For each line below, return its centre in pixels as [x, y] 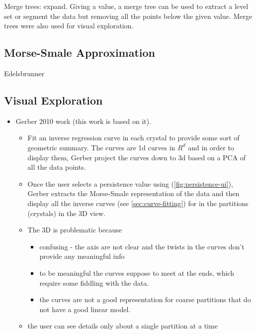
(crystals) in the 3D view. [66, 213]
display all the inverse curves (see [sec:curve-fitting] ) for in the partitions [138, 203]
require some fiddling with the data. [94, 282]
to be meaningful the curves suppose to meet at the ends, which [137, 273]
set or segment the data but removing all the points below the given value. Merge [128, 16]
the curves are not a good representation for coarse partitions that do [145, 299]
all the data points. [57, 167]
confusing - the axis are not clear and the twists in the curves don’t [142, 246]
